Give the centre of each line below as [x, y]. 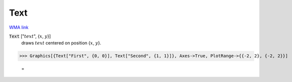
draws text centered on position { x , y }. [61, 43]
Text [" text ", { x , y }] [30, 36]
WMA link [19, 27]
